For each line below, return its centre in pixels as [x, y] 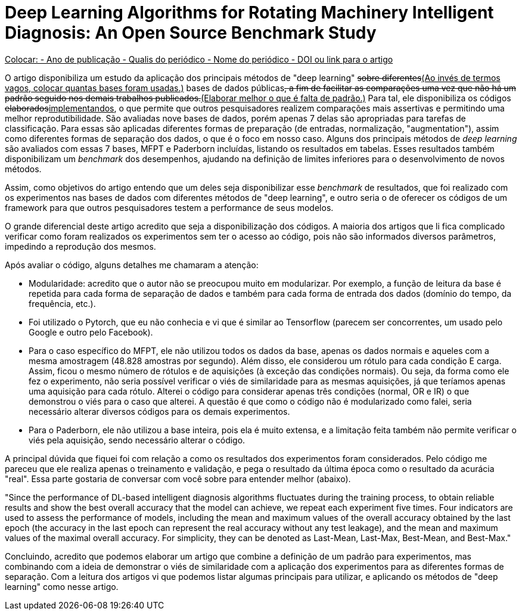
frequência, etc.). [62, 303]
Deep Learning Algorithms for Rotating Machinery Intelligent [249, 13]
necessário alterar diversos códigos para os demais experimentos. [159, 411]
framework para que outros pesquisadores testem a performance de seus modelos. [169, 207]
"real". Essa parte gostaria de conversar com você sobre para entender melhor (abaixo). [178, 479]
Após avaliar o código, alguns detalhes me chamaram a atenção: [132, 265]
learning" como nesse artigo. [62, 586]
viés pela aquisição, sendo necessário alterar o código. [137, 440]
